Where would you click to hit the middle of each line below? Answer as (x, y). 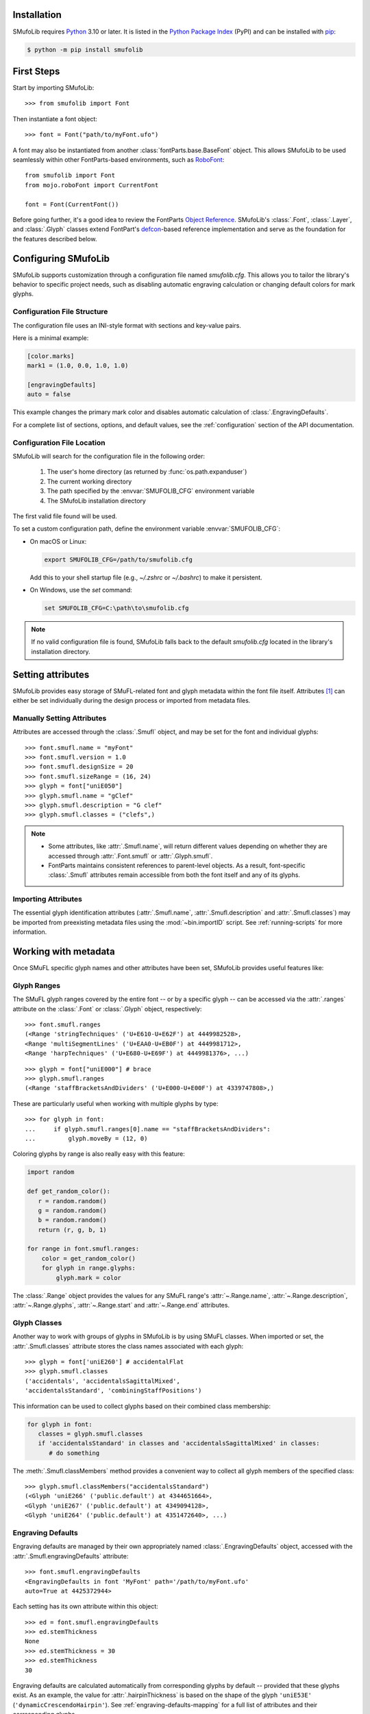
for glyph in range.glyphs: (89, 1268)
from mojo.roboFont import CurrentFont (92, 185)
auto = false (49, 395)
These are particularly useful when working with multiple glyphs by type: (115, 1103)
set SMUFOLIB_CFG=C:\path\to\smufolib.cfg (116, 608)
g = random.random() (73, 1210)
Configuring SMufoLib (61, 258)
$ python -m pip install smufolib (85, 49)
